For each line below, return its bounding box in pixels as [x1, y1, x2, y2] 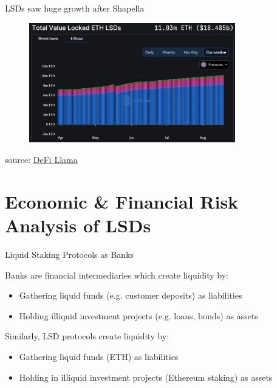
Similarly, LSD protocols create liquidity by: [5, 330, 169, 342]
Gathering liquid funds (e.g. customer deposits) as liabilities [19, 289, 242, 302]
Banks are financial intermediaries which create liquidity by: [5, 268, 229, 281]
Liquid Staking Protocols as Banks [5, 248, 134, 260]
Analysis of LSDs [5, 213, 151, 238]
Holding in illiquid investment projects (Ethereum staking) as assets [19, 370, 273, 383]
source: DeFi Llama [5, 153, 78, 166]
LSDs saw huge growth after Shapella [5, 2, 145, 14]
